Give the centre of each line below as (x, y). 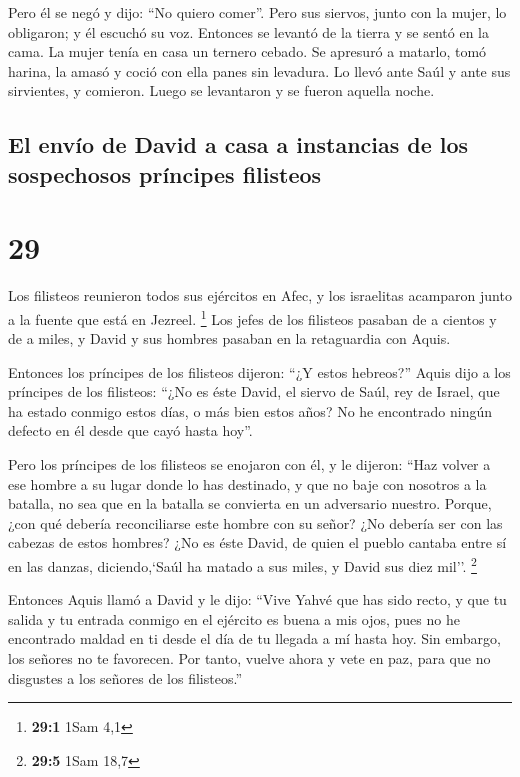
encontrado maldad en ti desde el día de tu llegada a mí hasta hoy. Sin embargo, (254, 638)
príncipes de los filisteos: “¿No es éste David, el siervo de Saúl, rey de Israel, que (254, 391)
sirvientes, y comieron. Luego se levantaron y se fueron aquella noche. (221, 90)
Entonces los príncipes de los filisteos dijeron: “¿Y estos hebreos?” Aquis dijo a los (259, 371)
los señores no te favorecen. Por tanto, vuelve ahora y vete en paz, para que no (249, 658)
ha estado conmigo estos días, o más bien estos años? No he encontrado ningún (250, 410)
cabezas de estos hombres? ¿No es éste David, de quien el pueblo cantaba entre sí (257, 542)
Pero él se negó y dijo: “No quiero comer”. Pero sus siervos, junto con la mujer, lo (257, 12)
